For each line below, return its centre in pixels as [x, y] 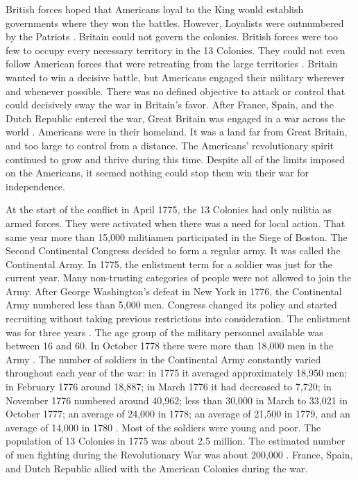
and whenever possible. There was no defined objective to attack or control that [176, 91]
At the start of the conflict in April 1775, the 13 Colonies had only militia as [169, 209]
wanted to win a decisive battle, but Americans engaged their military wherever [175, 77]
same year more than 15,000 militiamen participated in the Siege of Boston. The [177, 237]
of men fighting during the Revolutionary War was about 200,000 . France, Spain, [179, 454]
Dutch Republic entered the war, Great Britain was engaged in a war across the [176, 118]
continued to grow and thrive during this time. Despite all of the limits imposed [176, 159]
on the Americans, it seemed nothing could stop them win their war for [157, 173]
